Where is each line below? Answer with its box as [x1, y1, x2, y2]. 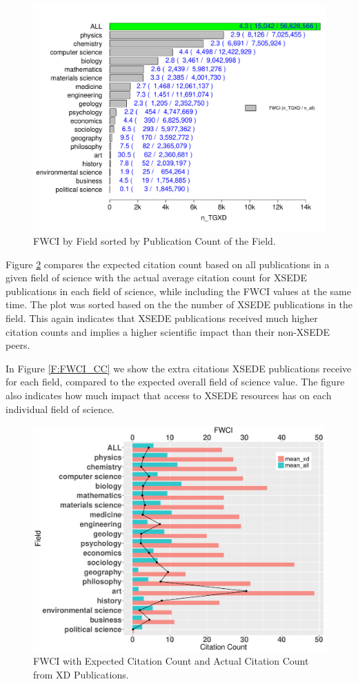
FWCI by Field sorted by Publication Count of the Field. [33, 234, 276, 248]
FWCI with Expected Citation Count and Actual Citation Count [33, 654, 309, 668]
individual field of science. [6, 401, 115, 416]
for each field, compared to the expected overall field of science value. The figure [6, 374, 345, 389]
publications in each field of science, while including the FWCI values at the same [6, 283, 351, 298]
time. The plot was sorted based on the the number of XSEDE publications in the [6, 297, 353, 312]
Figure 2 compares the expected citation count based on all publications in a [6, 256, 330, 271]
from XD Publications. [33, 667, 129, 681]
